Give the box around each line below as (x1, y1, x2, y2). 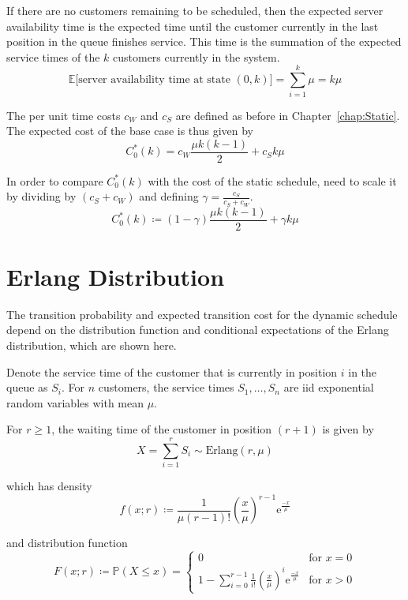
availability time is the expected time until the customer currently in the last (6, 17, 379, 34)
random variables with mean (6, 394, 144, 411)
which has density (6, 478, 92, 494)
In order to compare (6, 172, 103, 189)
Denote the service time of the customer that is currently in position (6, 363, 338, 380)
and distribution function (6, 534, 128, 551)
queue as (6, 379, 48, 396)
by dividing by (6, 188, 77, 204)
